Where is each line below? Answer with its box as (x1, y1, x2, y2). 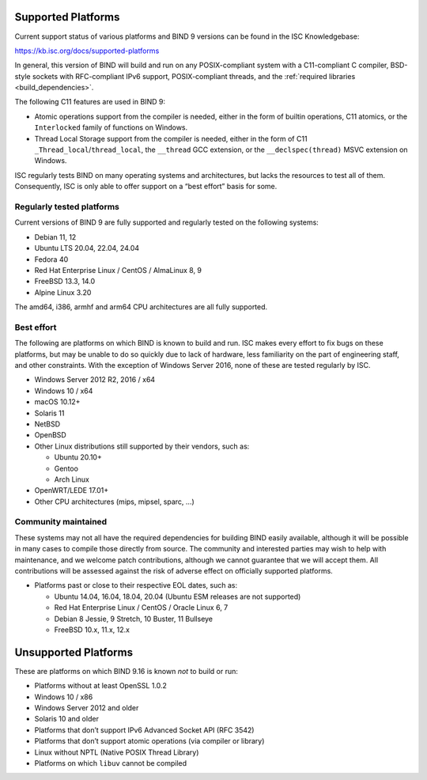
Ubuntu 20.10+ (54, 452, 102, 462)
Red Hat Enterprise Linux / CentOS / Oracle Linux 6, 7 (54, 603, 229, 612)
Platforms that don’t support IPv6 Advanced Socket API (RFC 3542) (34, 725, 255, 735)
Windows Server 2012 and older (34, 703, 139, 713)
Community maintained (14, 517, 108, 528)
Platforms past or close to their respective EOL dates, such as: (34, 581, 237, 590)
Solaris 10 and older (34, 714, 99, 724)
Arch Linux (54, 475, 90, 484)
